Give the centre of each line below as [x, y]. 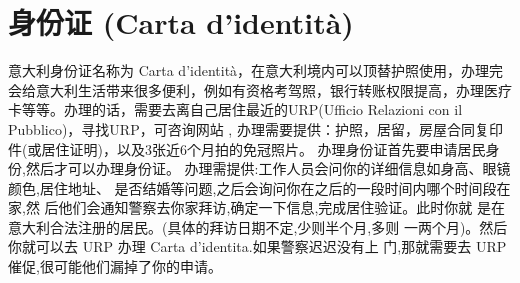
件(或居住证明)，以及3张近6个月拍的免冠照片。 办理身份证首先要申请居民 [247, 148]
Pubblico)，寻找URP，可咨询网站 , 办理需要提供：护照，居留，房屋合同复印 [255, 128]
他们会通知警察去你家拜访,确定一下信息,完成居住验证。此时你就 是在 [281, 207]
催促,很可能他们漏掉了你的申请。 [115, 266]
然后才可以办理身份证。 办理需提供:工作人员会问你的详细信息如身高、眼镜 [268, 168]
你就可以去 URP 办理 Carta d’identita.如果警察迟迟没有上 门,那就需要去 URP [257, 246]
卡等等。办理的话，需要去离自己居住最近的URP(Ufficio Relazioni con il [235, 109]
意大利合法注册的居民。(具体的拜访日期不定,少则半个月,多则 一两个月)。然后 [258, 226]
